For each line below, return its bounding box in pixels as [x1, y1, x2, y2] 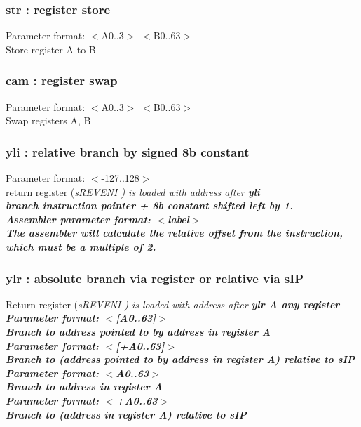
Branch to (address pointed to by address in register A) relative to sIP [6, 352, 355, 367]
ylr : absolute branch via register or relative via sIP [6, 269, 304, 287]
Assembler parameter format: [6, 211, 151, 226]
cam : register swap [6, 72, 118, 89]
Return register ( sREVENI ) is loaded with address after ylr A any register [6, 296, 340, 311]
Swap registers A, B [6, 113, 91, 128]
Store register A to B [6, 41, 96, 56]
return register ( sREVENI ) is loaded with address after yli [6, 184, 260, 199]
